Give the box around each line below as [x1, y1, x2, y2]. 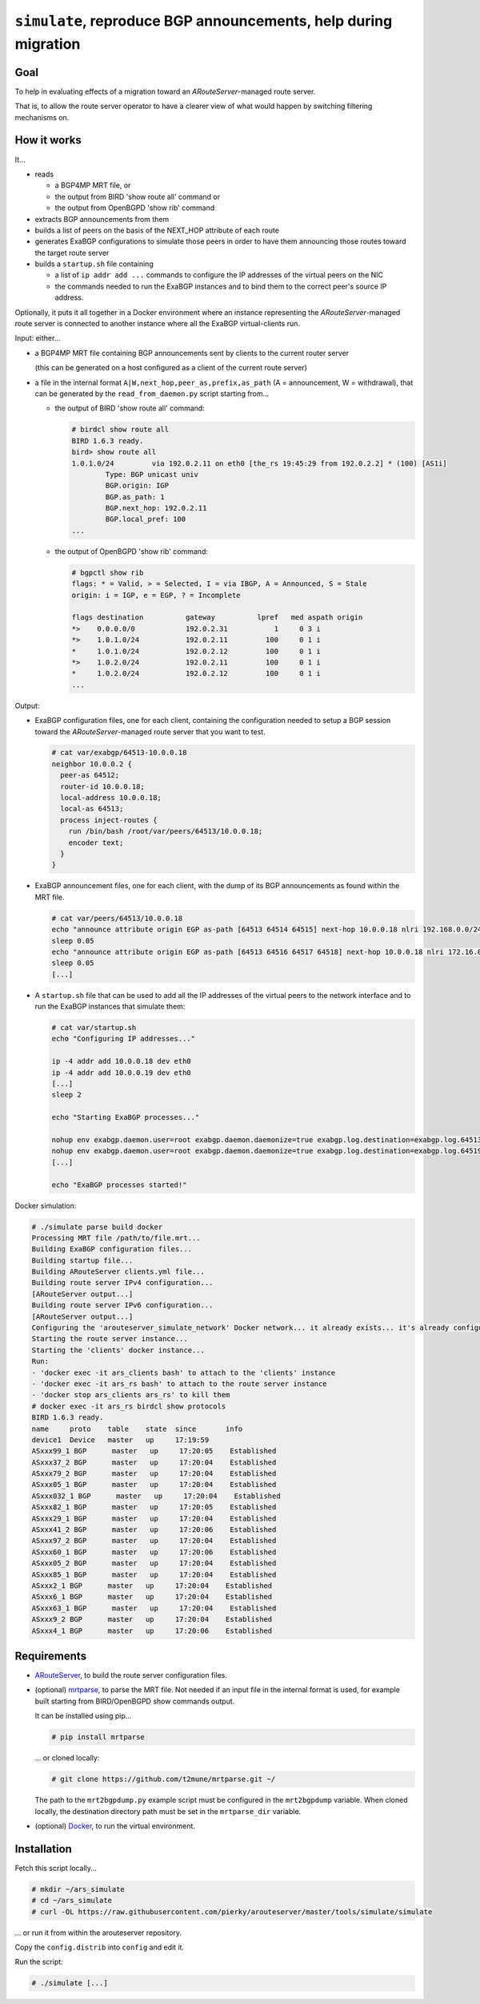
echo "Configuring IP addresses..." [51, 1034, 196, 1044]
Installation [14, 1842, 72, 1856]
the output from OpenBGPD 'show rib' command [54, 203, 215, 212]
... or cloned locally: [34, 1753, 100, 1763]
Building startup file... [31, 1255, 134, 1265]
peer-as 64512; [60, 770, 120, 780]
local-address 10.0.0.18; [60, 794, 162, 802]
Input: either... [14, 333, 61, 343]
